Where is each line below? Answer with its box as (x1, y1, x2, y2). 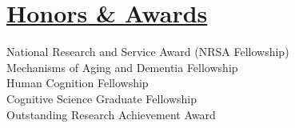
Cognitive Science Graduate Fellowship (6, 90, 197, 106)
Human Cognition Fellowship (6, 74, 149, 91)
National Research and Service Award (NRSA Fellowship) (6, 43, 289, 60)
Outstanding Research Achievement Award (6, 106, 216, 122)
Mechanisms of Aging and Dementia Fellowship (6, 58, 238, 75)
